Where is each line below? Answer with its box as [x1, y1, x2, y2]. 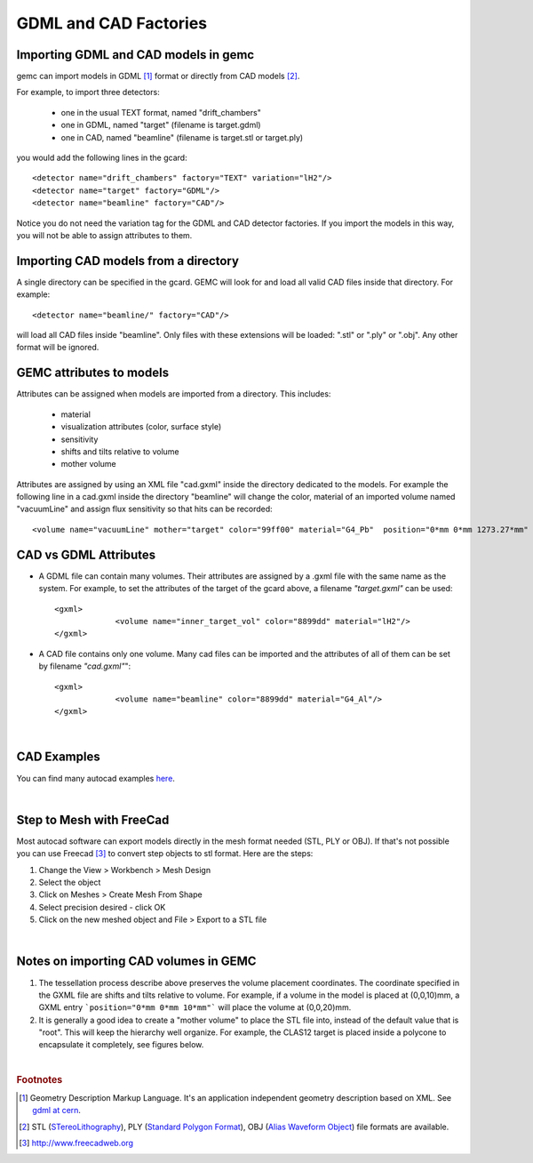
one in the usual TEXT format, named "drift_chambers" [60, 107, 261, 117]
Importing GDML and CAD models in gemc [16, 47, 255, 62]
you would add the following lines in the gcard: [16, 152, 187, 164]
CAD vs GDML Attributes [16, 547, 156, 562]
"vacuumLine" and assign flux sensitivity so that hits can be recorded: [16, 503, 273, 515]
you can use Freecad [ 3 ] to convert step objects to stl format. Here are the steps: [16, 848, 314, 859]
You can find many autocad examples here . [16, 773, 175, 783]
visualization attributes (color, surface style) [60, 421, 222, 432]
